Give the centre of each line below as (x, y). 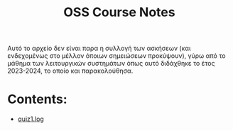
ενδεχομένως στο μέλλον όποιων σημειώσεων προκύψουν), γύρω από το (116, 56)
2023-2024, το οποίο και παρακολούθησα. (70, 71)
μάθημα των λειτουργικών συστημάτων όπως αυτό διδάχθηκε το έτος (111, 64)
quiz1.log (31, 119)
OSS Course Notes (119, 12)
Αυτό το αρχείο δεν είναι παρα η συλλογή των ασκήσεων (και (99, 48)
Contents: (37, 99)
